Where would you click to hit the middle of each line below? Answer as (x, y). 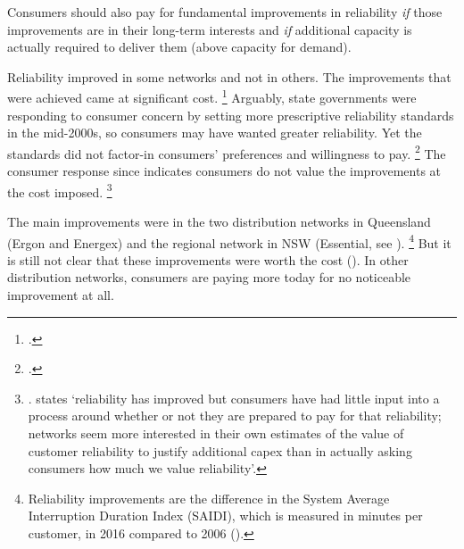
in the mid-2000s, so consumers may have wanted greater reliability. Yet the (215, 133)
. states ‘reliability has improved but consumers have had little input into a (234, 398)
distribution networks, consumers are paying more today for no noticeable (209, 277)
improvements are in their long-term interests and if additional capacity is (210, 29)
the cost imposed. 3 (60, 190)
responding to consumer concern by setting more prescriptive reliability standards (231, 115)
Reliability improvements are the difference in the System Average (209, 498)
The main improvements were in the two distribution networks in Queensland (219, 221)
